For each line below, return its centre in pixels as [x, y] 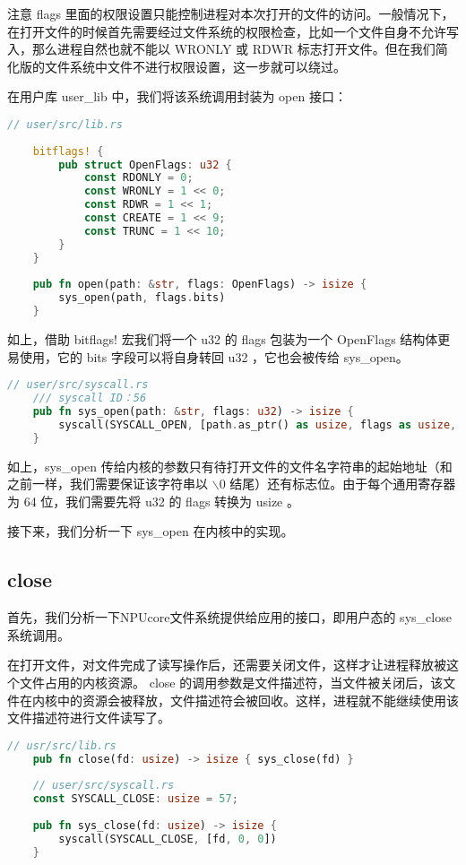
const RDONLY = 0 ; [138, 178]
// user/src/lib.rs [65, 124]
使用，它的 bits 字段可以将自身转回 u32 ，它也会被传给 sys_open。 [214, 356]
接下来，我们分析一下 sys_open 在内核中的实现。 [151, 531]
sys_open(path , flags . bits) [142, 298]
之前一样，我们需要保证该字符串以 [108, 484]
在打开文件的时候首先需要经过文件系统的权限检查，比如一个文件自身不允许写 [233, 31]
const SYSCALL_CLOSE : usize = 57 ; [135, 799]
